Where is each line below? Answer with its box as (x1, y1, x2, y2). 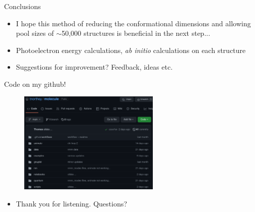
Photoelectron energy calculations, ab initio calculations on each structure (16, 44, 246, 55)
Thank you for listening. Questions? (16, 198, 127, 208)
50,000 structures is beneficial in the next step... (61, 28, 210, 38)
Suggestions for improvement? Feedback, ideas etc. (16, 62, 173, 72)
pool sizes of (16, 28, 54, 38)
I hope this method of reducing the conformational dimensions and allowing (16, 18, 251, 28)
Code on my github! (4, 78, 66, 89)
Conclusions (4, 1, 41, 11)
